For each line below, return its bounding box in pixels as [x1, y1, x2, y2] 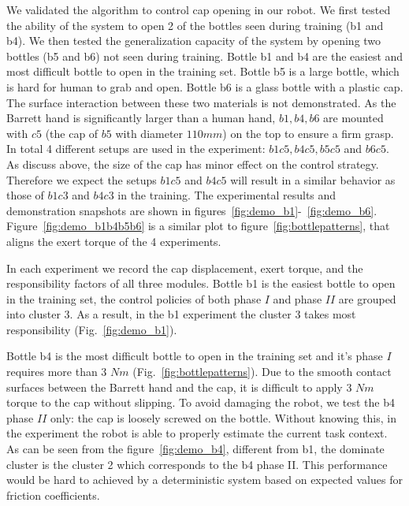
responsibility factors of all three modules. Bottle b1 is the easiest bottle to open [6, 275, 396, 292]
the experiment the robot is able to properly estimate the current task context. [6, 425, 388, 441]
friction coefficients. [6, 486, 100, 503]
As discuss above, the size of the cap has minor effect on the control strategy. [6, 155, 379, 172]
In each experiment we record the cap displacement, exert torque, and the [6, 259, 363, 276]
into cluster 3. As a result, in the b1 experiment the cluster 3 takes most [6, 306, 356, 322]
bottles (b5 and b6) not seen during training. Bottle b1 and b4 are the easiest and [6, 47, 403, 64]
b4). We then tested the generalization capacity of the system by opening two [6, 32, 381, 49]
